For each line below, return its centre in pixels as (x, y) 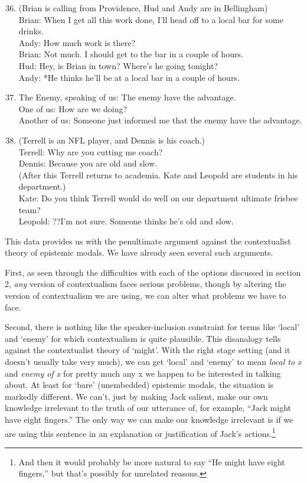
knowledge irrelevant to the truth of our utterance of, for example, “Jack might (148, 408)
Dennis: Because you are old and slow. (88, 163)
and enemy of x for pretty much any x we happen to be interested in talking (143, 373)
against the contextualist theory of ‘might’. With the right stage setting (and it (148, 350)
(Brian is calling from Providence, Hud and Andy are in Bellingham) (143, 8)
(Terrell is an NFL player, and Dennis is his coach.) (112, 140)
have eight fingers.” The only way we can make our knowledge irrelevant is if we (149, 419)
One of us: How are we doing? (73, 108)
